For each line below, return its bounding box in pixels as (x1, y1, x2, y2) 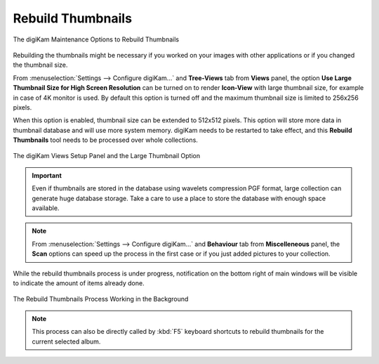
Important (32, 171, 62, 179)
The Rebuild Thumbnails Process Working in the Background (13, 295, 189, 304)
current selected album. (32, 337, 101, 346)
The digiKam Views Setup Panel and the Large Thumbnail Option (13, 152, 200, 160)
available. (32, 204, 60, 212)
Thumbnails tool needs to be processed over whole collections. (13, 136, 198, 144)
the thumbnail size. (13, 60, 68, 70)
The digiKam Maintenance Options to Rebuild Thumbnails (13, 35, 179, 44)
